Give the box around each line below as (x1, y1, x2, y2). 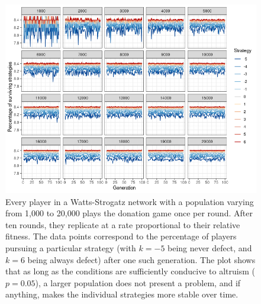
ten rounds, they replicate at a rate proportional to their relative (5, 218, 240, 231)
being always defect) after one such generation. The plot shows (27, 253, 256, 265)
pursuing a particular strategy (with (5, 241, 136, 254)
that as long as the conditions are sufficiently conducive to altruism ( (5, 265, 256, 277)
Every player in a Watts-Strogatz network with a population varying (5, 195, 254, 207)
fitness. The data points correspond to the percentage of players (5, 230, 237, 242)
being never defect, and (167, 241, 252, 254)
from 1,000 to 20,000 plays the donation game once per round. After (5, 207, 253, 219)
